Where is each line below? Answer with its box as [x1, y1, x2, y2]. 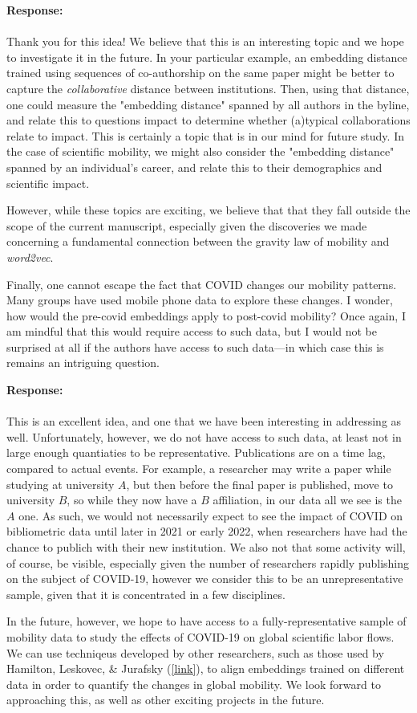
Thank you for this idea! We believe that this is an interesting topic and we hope [6, 33, 404, 50]
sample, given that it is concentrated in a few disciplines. [6, 585, 285, 602]
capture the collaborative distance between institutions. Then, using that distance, [6, 79, 410, 96]
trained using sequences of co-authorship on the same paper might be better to [6, 64, 395, 81]
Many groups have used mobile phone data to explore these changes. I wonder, [6, 291, 393, 308]
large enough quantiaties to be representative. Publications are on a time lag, [6, 444, 386, 461]
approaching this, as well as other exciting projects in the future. [6, 691, 325, 708]
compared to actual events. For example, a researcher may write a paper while [6, 460, 391, 477]
